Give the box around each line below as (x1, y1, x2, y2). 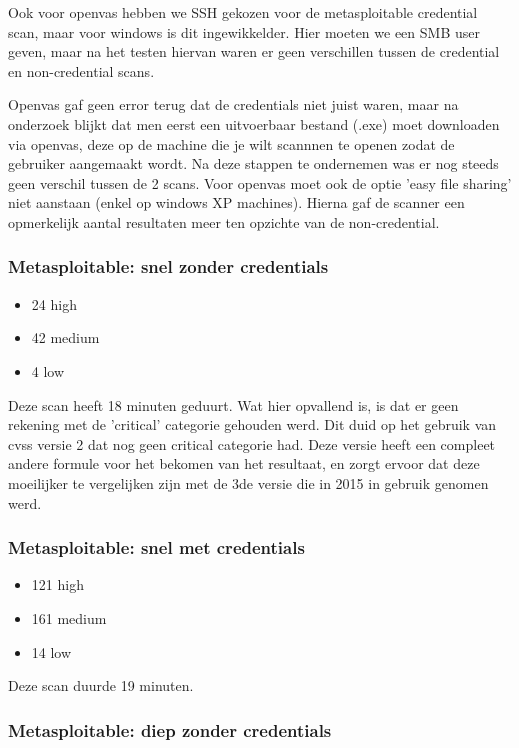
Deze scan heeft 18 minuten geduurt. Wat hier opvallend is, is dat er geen (8, 394, 459, 415)
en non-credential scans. (8, 60, 155, 81)
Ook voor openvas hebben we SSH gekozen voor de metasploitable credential (8, 2, 478, 22)
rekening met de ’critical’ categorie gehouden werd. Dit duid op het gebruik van (8, 414, 497, 435)
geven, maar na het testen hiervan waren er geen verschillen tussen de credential (8, 41, 500, 62)
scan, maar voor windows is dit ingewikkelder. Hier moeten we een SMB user (8, 21, 480, 42)
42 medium (31, 327, 100, 348)
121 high (31, 574, 84, 595)
